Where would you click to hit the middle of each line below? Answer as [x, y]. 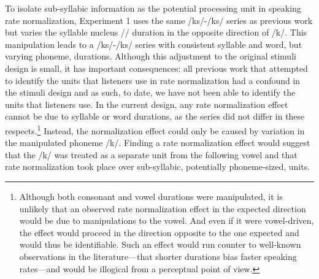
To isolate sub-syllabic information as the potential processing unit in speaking [153, 8]
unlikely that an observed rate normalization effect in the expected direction [163, 208]
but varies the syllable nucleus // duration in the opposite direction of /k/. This [156, 32]
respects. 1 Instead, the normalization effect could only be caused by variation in [155, 129]
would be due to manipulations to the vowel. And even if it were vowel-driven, [167, 220]
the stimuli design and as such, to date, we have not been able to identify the [150, 92]
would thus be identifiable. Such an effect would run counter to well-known [160, 244]
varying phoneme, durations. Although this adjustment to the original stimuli [151, 56]
